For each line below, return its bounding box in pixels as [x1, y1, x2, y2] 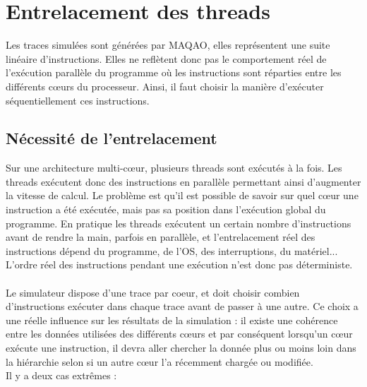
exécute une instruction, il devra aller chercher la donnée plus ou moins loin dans [6, 340, 356, 355]
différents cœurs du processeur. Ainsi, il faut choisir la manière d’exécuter [6, 78, 324, 93]
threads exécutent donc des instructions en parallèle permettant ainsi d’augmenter [6, 174, 361, 189]
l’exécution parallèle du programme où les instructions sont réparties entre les [6, 65, 342, 80]
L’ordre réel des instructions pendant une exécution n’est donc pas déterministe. [6, 257, 353, 272]
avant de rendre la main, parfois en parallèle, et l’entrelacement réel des [6, 230, 315, 244]
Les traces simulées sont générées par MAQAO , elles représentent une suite [6, 37, 330, 52]
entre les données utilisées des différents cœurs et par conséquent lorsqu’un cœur [6, 326, 353, 341]
